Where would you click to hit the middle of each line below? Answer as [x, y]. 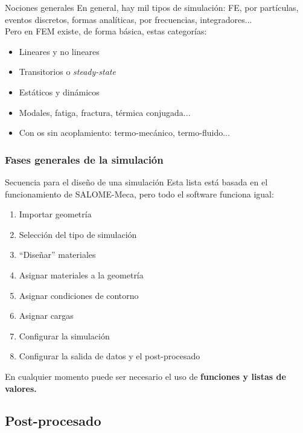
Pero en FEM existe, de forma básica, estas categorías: [106, 31]
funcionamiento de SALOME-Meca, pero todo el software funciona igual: [139, 194]
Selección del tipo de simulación [78, 234]
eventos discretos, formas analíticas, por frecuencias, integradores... [129, 19]
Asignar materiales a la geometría [81, 274]
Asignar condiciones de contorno [79, 295]
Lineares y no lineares [59, 51]
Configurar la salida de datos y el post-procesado [110, 356]
